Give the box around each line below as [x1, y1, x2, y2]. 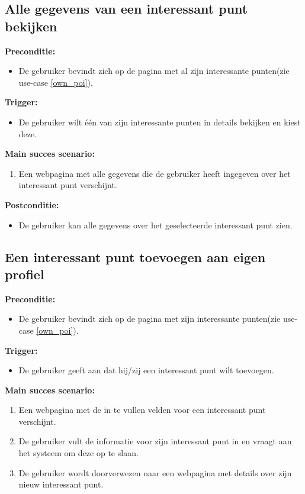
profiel [5, 264, 44, 283]
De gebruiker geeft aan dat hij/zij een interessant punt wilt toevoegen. [18, 364, 274, 376]
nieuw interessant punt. [18, 478, 104, 490]
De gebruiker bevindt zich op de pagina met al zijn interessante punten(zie [18, 64, 290, 77]
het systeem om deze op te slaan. [18, 447, 139, 459]
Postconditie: [5, 198, 59, 211]
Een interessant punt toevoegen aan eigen [5, 247, 266, 266]
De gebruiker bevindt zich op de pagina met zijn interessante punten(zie [18, 312, 281, 325]
